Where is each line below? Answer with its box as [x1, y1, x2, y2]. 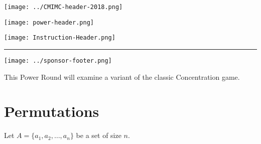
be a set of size [76, 130, 121, 140]
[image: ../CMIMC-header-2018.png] [4, 4, 123, 11]
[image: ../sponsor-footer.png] [4, 57, 112, 64]
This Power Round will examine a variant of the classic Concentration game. [4, 71, 240, 82]
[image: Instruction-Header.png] [4, 34, 115, 42]
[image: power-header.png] [4, 19, 94, 26]
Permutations [4, 101, 99, 121]
